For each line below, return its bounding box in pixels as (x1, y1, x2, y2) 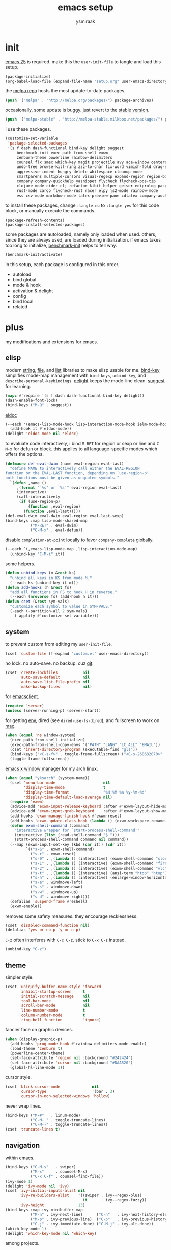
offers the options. (5, 451, 44, 458)
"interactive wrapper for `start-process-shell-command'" (14, 828, 140, 833)
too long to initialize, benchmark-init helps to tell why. (5, 242, 117, 249)
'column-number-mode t (18, 1013, 85, 1018)
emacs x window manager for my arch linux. (5, 765, 98, 772)
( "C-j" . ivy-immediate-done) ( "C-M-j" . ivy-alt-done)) (30, 1221, 154, 1227)
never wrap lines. (5, 1102, 42, 1109)
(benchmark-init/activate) (5, 252, 63, 257)
